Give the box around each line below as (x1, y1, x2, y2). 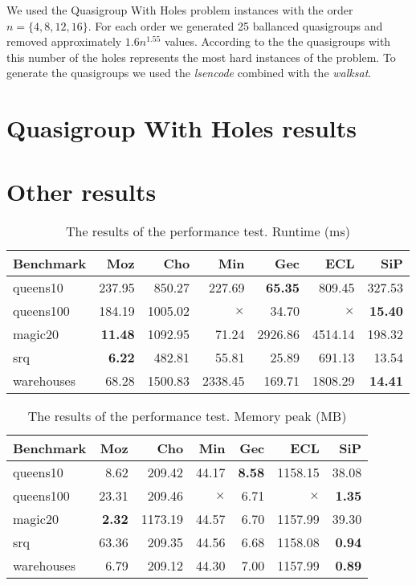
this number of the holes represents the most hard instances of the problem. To (6, 48, 396, 65)
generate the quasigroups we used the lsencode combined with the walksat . (6, 64, 372, 81)
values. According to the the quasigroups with (165, 33, 391, 50)
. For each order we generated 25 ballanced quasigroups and (88, 17, 383, 34)
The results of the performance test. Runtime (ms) (65, 222, 350, 241)
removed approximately (6, 33, 122, 50)
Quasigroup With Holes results (6, 112, 357, 145)
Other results (6, 174, 157, 207)
